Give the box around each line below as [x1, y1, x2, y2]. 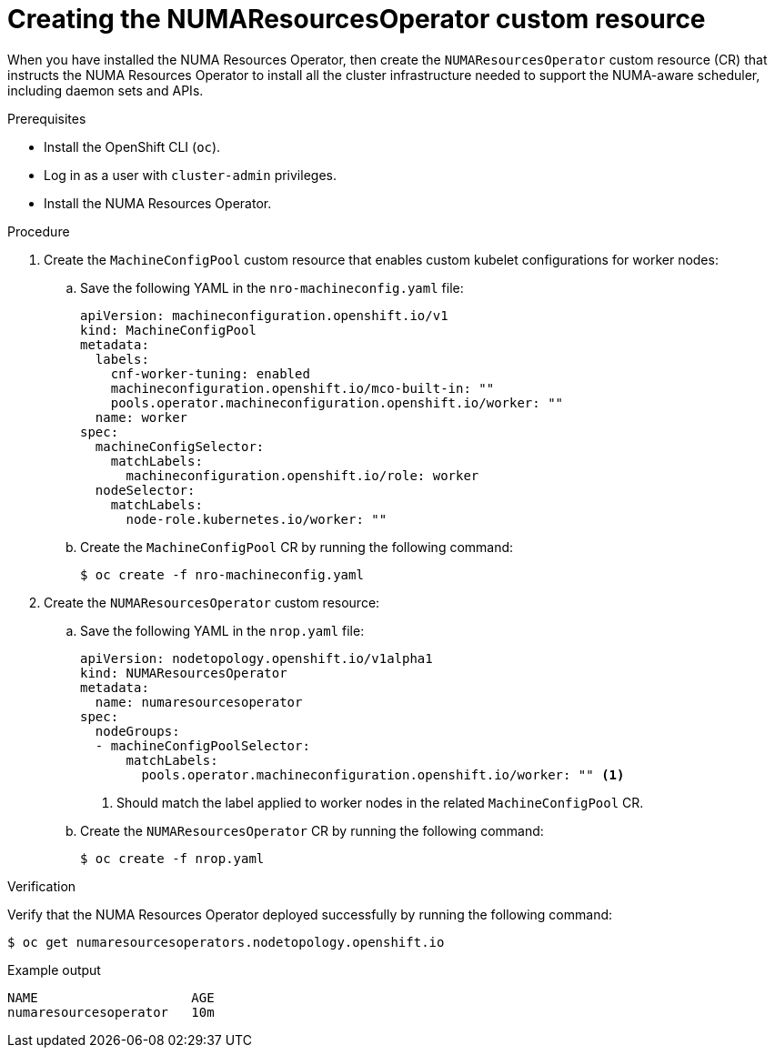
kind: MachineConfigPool [80, 322, 257, 337]
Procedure [7, 223, 70, 239]
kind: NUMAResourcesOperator [80, 665, 287, 680]
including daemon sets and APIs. [7, 82, 204, 98]
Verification [7, 878, 76, 894]
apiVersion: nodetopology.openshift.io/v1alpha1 [80, 650, 433, 666]
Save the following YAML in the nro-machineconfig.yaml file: [80, 279, 464, 296]
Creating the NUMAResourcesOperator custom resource [7, 4, 706, 35]
